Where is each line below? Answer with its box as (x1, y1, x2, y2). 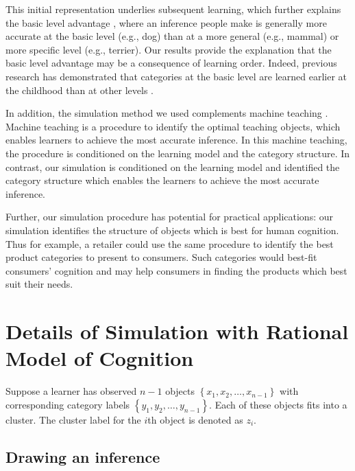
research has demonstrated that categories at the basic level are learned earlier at (5, 69, 347, 83)
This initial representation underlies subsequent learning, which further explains (5, 2, 341, 16)
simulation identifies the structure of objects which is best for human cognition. (5, 222, 339, 237)
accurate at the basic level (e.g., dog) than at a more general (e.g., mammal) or (5, 29, 339, 43)
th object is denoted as (147, 412, 243, 426)
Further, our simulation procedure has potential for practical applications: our (5, 209, 333, 224)
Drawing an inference (5, 446, 160, 467)
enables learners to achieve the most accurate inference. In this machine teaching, (5, 133, 347, 147)
